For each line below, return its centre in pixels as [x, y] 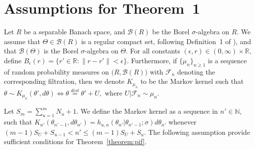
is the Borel [61, 51]
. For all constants [153, 51]
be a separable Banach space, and [74, 32]
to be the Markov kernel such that [192, 81]
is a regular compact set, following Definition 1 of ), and [166, 41]
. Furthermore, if [152, 60]
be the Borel [171, 32]
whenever [182, 122]
